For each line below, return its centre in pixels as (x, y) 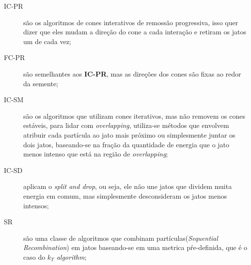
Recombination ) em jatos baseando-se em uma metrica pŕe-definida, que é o (135, 247)
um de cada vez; (47, 41)
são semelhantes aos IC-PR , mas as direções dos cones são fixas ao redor (132, 73)
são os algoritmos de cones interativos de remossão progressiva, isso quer (131, 22)
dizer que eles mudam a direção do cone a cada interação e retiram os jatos (135, 32)
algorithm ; (71, 257)
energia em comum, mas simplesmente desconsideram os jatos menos (125, 195)
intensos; (36, 205)
